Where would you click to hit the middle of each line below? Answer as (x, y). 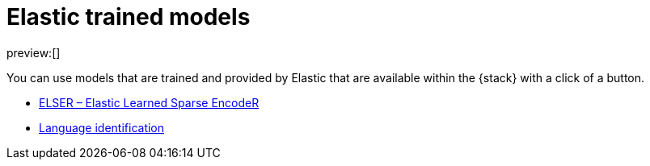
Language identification (102, 127)
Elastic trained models (129, 17)
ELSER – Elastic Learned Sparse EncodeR (149, 102)
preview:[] (34, 52)
